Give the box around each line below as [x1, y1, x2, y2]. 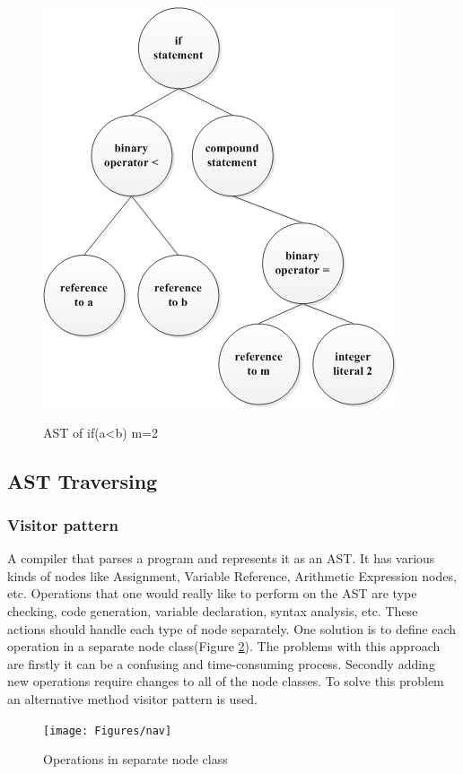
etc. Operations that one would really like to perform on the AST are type [7, 584, 417, 603]
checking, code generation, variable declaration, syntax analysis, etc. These [7, 601, 418, 620]
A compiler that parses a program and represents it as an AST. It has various [7, 549, 435, 568]
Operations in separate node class [43, 750, 228, 769]
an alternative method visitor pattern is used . [7, 689, 258, 708]
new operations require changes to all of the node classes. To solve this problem [7, 672, 444, 691]
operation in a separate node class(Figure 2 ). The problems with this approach [7, 637, 441, 656]
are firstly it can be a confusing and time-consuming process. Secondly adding [7, 654, 435, 673]
